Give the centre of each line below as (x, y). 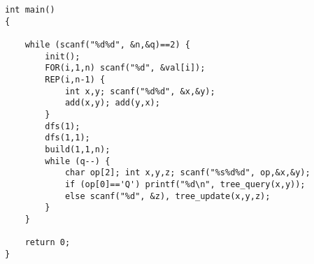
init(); (63, 56)
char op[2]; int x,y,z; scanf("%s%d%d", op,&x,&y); (187, 173)
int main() (30, 10)
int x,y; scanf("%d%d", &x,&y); (140, 91)
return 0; (48, 243)
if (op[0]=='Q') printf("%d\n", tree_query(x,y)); (185, 184)
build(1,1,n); (78, 149)
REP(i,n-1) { (75, 79)
